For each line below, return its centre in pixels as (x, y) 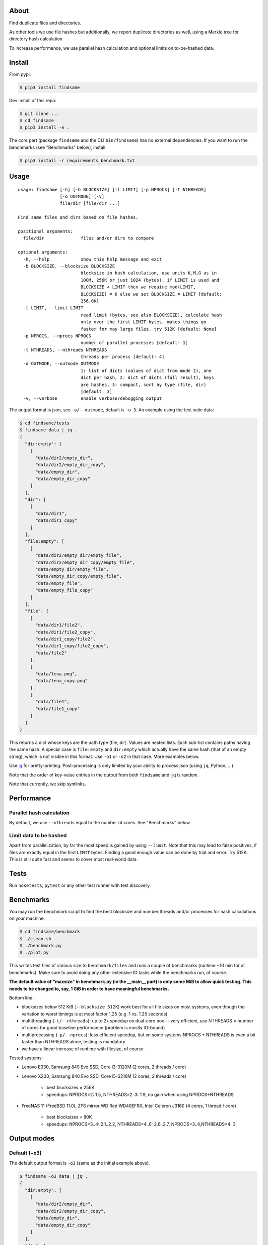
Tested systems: (26, 1058)
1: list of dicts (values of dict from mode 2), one (146, 371)
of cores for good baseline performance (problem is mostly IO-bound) (93, 1028)
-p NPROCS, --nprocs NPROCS (57, 336)
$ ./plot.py (34, 953)
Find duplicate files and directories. (45, 23)
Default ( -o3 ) (25, 1153)
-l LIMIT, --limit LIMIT (53, 308)
